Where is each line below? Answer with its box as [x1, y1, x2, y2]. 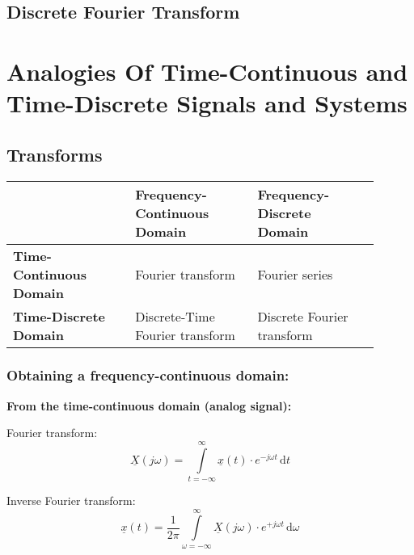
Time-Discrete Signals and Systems [6, 86, 408, 120]
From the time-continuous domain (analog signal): [6, 397, 292, 414]
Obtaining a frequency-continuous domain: [6, 365, 289, 385]
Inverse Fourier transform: [6, 492, 136, 509]
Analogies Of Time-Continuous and [6, 54, 408, 87]
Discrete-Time [135, 306, 215, 326]
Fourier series [257, 264, 333, 284]
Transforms [6, 141, 103, 166]
